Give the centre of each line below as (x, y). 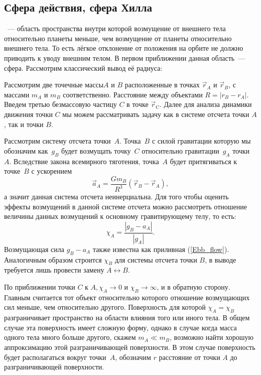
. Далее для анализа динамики (206, 104)
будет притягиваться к (204, 161)
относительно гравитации (180, 150)
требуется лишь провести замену (54, 270)
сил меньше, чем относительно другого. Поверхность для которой (105, 307)
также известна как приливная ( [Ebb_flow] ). (161, 249)
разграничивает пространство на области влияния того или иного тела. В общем (127, 318)
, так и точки (24, 124)
